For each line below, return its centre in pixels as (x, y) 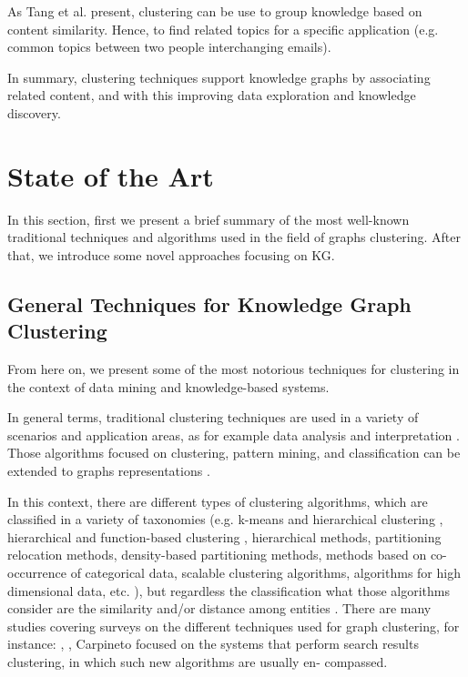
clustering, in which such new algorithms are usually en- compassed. (198, 661)
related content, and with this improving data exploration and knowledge (212, 95)
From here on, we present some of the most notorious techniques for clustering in (234, 369)
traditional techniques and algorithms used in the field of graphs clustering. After (234, 237)
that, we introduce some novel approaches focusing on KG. (171, 254)
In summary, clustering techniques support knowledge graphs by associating (219, 77)
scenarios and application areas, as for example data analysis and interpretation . (234, 434)
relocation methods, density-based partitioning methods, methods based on (217, 555)
